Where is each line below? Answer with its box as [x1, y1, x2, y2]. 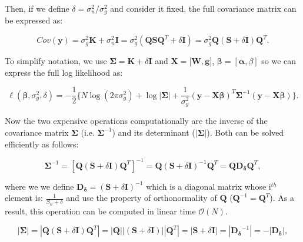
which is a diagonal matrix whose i [146, 180, 271, 192]
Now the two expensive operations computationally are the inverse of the [5, 115, 268, 127]
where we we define [5, 180, 74, 192]
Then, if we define [5, 2, 69, 14]
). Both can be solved [207, 126, 284, 138]
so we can [261, 55, 297, 67]
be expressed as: [5, 14, 63, 26]
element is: [5, 191, 44, 204]
